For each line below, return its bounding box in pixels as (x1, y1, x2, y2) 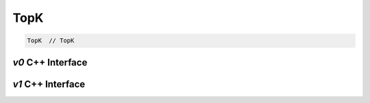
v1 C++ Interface (12, 78, 86, 90)
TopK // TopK (27, 37, 75, 44)
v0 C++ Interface (12, 57, 88, 68)
